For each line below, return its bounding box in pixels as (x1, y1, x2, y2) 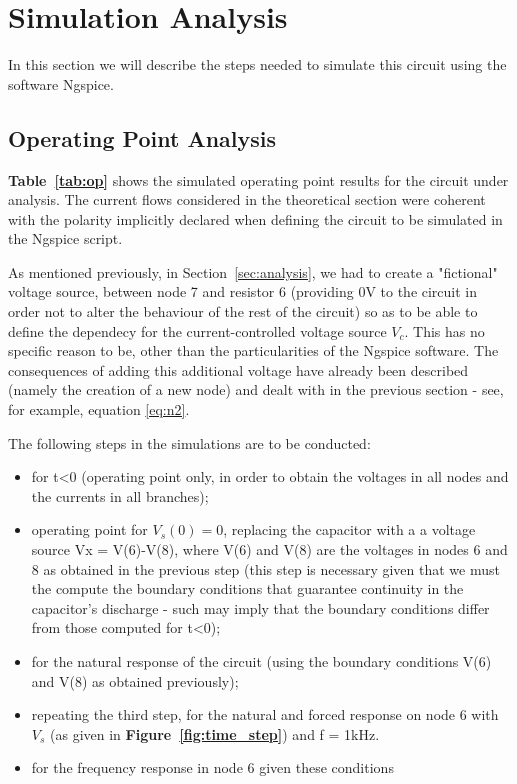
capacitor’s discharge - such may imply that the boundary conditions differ (31, 597, 490, 618)
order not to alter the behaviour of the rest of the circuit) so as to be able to (8, 301, 478, 322)
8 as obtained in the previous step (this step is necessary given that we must (31, 558, 500, 579)
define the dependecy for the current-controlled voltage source (8, 320, 387, 341)
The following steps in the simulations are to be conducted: (8, 432, 371, 453)
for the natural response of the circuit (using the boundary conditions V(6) (31, 650, 492, 671)
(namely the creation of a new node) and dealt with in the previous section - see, (8, 379, 504, 400)
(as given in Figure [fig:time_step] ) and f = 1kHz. (50, 723, 380, 744)
